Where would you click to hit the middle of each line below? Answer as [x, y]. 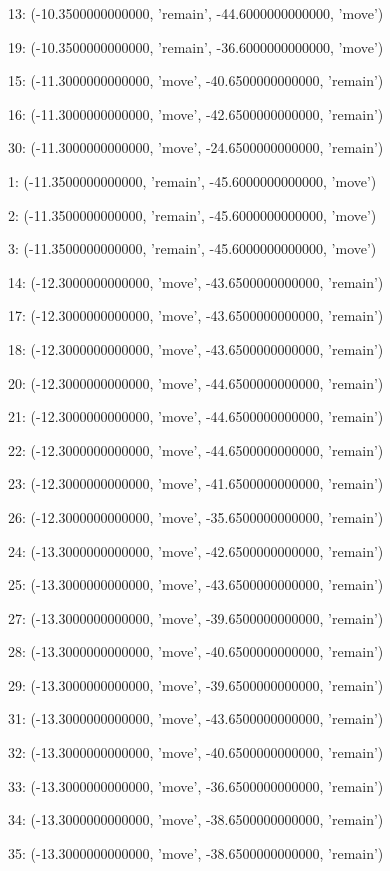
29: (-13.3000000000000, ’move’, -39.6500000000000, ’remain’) [196, 684]
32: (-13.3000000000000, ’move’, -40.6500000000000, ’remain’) [196, 752]
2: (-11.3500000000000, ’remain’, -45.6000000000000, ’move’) [192, 214]
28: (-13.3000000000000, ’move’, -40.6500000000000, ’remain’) [196, 651]
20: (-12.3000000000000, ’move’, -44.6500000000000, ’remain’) [196, 382]
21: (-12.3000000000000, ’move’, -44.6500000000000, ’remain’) [196, 416]
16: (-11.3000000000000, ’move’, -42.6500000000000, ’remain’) [196, 113]
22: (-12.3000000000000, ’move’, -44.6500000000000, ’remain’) [196, 449]
